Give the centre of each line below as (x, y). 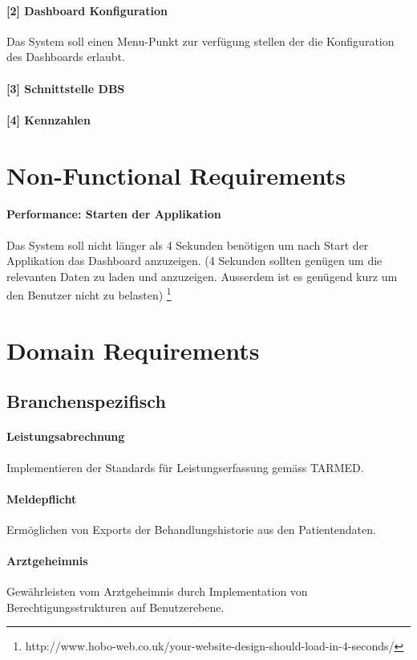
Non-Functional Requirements (176, 175)
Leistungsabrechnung (66, 436)
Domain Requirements (133, 350)
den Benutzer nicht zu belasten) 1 (89, 293)
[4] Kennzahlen (49, 119)
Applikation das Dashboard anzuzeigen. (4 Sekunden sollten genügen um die (194, 261)
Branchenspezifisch (86, 401)
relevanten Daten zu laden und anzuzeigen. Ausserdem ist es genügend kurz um (202, 276)
